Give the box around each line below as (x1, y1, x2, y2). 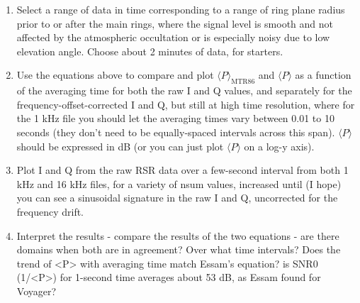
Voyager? (16, 283, 57, 298)
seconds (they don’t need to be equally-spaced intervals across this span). (16, 124, 335, 139)
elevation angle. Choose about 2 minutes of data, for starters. (16, 43, 283, 58)
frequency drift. (16, 204, 84, 219)
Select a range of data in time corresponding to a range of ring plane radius (16, 2, 345, 16)
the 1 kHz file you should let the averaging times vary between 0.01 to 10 (16, 111, 334, 126)
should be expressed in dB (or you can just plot (16, 138, 224, 153)
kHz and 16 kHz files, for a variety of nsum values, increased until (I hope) (16, 176, 342, 191)
